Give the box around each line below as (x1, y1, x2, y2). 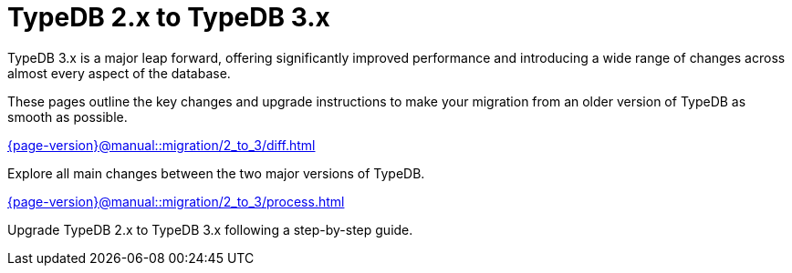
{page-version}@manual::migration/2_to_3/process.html (7, 193, 345, 209)
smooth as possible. (7, 108, 128, 125)
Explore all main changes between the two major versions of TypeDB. (7, 165, 425, 181)
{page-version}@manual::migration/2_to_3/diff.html (7, 136, 316, 153)
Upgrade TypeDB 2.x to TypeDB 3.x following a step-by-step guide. (7, 221, 413, 238)
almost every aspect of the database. (7, 65, 231, 81)
